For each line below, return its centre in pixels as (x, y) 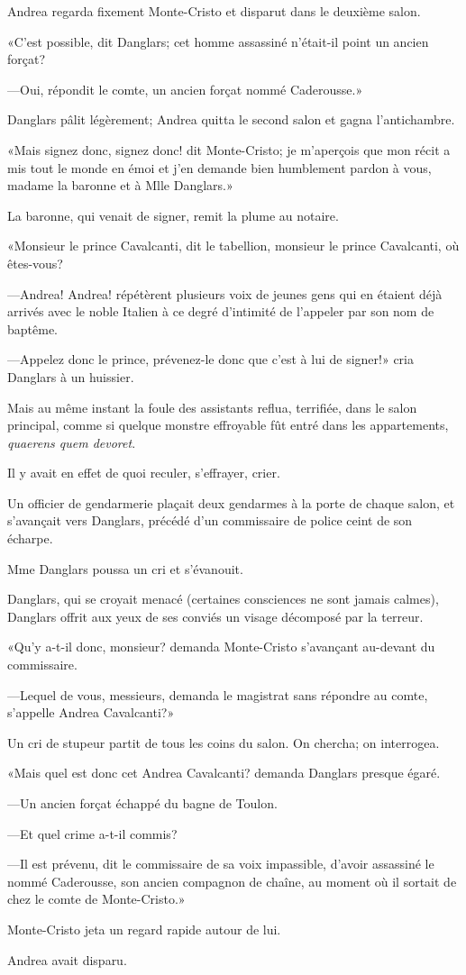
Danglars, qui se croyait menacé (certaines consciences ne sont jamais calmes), (223, 599)
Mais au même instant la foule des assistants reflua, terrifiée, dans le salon (212, 407)
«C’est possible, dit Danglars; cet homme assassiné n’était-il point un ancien (218, 41)
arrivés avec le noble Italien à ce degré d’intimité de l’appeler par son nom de (221, 311)
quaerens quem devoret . (72, 442)
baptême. (32, 328)
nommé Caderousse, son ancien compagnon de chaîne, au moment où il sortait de (232, 881)
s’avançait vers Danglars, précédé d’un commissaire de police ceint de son (210, 520)
